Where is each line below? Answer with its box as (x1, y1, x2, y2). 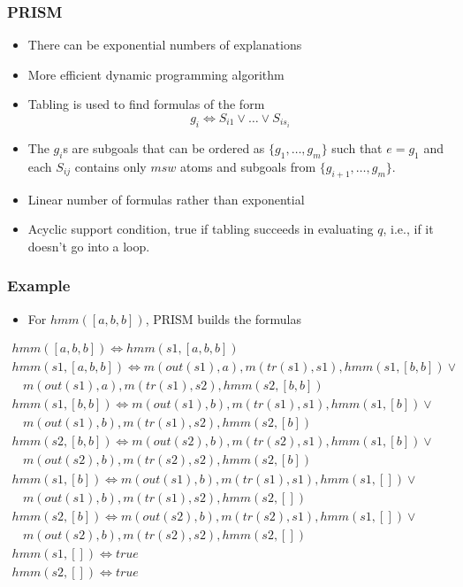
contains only (74, 157, 147, 175)
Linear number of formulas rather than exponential (27, 189, 305, 208)
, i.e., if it (383, 220, 434, 238)
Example (7, 274, 71, 297)
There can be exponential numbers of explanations (27, 35, 302, 54)
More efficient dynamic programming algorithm (27, 65, 285, 83)
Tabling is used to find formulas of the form (27, 95, 265, 113)
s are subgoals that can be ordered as (63, 139, 265, 158)
